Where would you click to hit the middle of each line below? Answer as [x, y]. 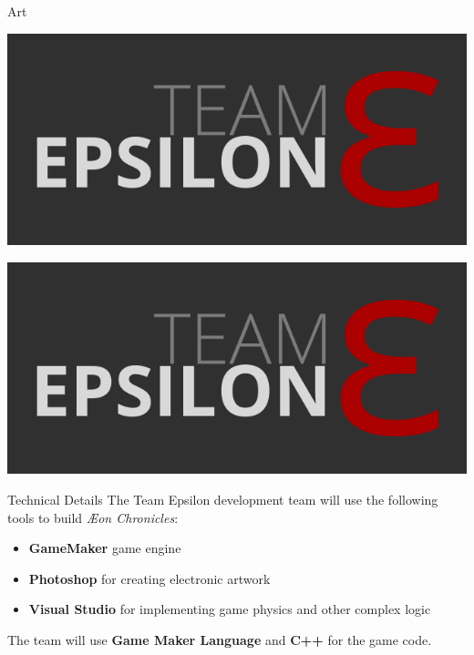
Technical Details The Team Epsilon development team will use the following [223, 499]
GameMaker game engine [105, 548]
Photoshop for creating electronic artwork [149, 578]
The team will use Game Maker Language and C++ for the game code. [220, 639]
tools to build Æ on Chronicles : [93, 517]
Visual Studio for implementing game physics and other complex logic [230, 609]
